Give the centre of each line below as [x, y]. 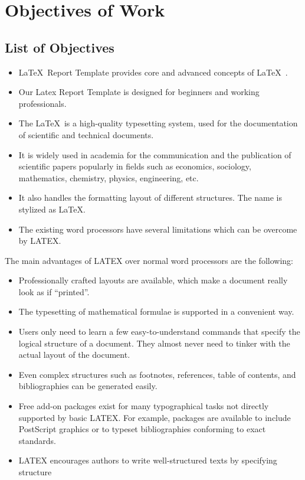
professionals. [42, 103]
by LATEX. [40, 241]
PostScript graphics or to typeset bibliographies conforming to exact [142, 429]
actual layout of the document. [74, 355]
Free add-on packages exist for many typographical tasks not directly [144, 406]
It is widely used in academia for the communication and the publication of [155, 154]
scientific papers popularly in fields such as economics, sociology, [135, 166]
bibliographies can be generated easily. [88, 386]
